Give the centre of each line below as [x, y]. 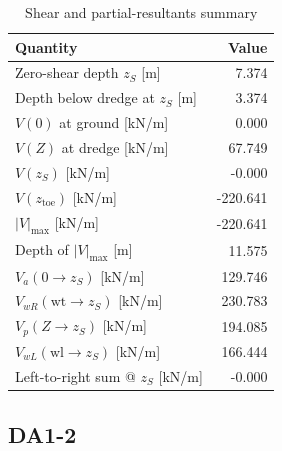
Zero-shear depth [67, 72]
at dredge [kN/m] [115, 146]
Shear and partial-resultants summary [141, 12]
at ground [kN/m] [114, 122]
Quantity [46, 46]
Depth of [42, 248]
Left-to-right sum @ [75, 375]
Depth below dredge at [85, 97]
